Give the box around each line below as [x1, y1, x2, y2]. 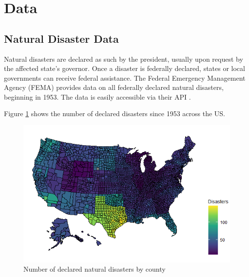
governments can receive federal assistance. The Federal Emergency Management [4, 72, 246, 83]
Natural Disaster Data [4, 31, 119, 46]
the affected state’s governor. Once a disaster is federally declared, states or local [4, 63, 245, 73]
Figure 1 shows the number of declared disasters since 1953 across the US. [4, 108, 226, 118]
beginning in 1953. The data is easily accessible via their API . [4, 91, 191, 102]
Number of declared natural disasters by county [23, 264, 166, 274]
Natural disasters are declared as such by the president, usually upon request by [4, 53, 243, 64]
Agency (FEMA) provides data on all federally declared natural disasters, [4, 82, 224, 92]
